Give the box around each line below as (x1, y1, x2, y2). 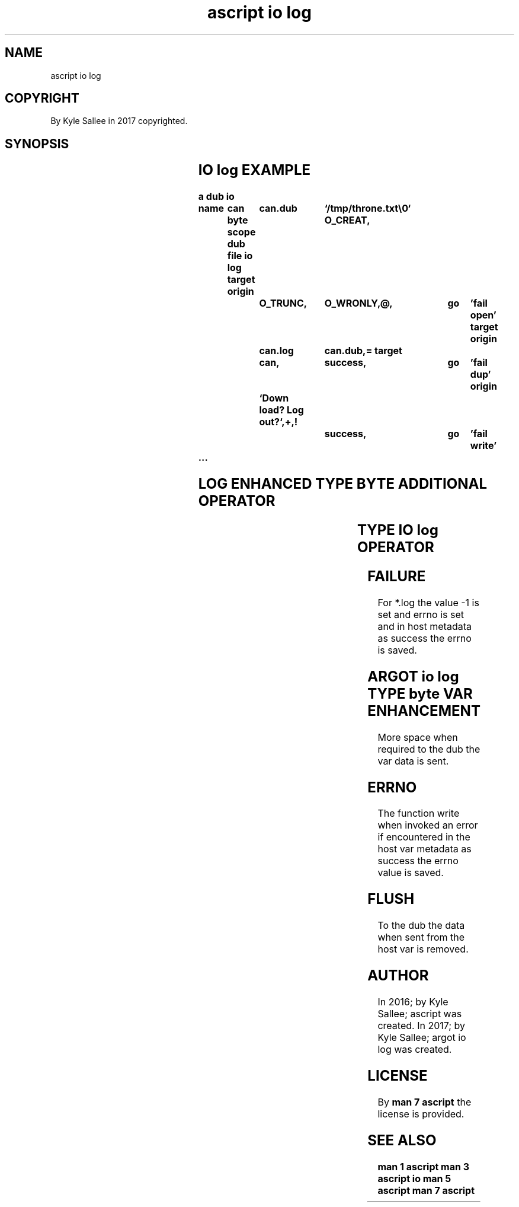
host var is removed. (377, 943, 469, 956)
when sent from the (377, 931, 465, 944)
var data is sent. (377, 754, 449, 767)
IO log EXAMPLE (198, 161, 311, 179)
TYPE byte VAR (367, 684, 473, 702)
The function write (377, 807, 460, 820)
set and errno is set (377, 608, 464, 620)
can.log (259, 345, 294, 357)
